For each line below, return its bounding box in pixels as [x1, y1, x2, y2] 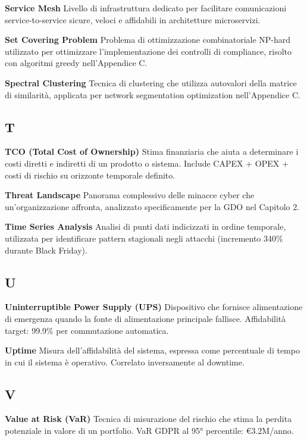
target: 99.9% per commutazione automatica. [5, 324, 169, 336]
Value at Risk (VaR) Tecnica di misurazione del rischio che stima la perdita [5, 412, 292, 425]
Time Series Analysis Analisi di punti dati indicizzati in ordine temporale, [5, 220, 286, 233]
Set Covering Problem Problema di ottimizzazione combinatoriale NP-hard [5, 33, 291, 46]
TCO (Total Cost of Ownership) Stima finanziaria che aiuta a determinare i [5, 145, 299, 158]
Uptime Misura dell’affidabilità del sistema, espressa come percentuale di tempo [5, 344, 300, 356]
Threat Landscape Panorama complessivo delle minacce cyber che [5, 189, 255, 201]
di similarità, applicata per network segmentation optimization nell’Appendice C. [5, 88, 300, 101]
